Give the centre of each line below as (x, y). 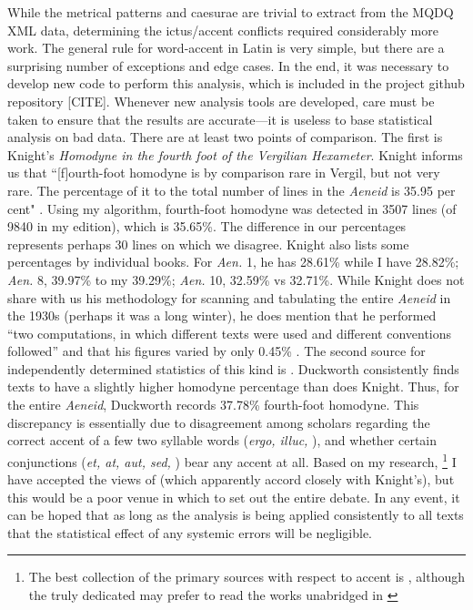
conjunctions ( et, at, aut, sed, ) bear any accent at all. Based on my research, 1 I (232, 460)
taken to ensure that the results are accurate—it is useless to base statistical (220, 119)
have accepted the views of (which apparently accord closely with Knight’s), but (231, 479)
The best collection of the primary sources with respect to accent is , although (247, 577)
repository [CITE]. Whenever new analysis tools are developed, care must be (221, 101)
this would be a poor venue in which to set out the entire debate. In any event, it (234, 497)
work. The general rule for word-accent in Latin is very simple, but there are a (226, 48)
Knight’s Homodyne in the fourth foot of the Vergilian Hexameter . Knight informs (235, 154)
